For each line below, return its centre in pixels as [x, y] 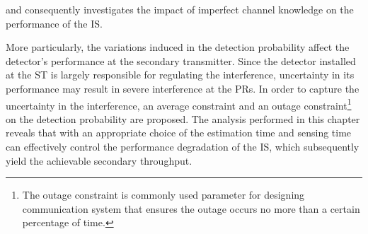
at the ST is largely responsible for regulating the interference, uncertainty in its [180, 75]
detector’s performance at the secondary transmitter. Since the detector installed [181, 60]
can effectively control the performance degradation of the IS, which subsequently [183, 146]
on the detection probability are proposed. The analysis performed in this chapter [183, 118]
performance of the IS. [54, 23]
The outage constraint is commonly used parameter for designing [163, 195]
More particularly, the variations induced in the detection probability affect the [178, 47]
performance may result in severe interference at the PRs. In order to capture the [183, 88]
